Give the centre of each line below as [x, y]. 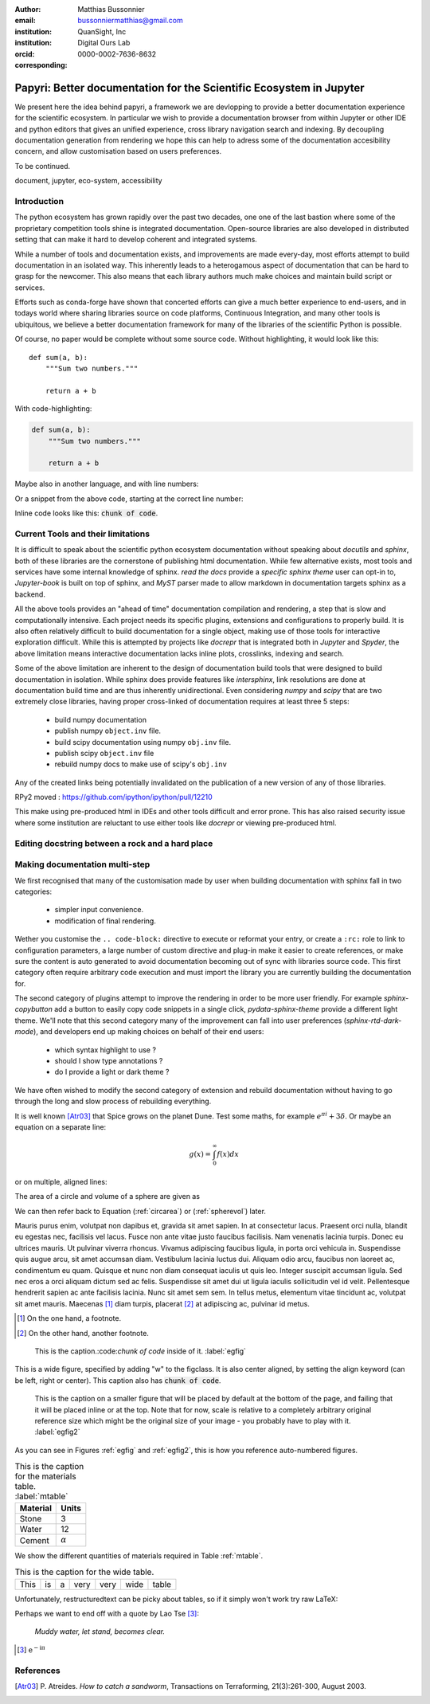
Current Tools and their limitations [82, 534]
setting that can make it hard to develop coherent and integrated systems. [136, 240]
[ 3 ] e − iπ [31, 1649]
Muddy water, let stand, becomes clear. [100, 1632]
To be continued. [43, 166]
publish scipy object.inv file [104, 753]
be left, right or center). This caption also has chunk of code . [118, 1380]
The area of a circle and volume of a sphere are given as [107, 1197]
